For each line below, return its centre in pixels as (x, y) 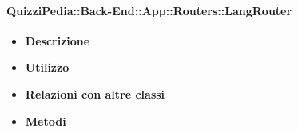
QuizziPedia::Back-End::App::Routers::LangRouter (149, 10)
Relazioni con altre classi (95, 93)
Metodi (46, 120)
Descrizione (58, 40)
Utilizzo (47, 67)
